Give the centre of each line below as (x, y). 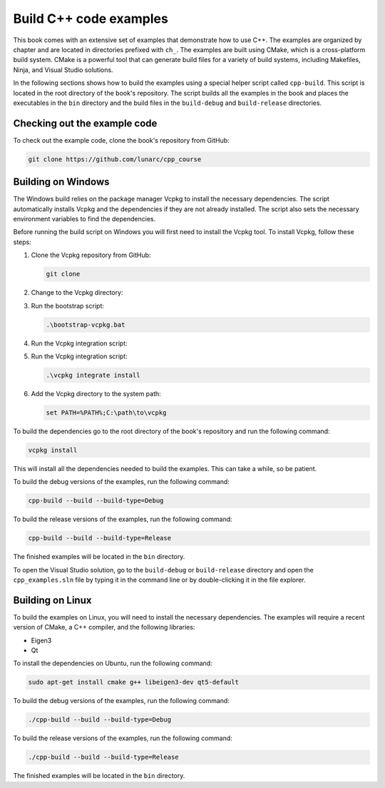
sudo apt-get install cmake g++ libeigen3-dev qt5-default (133, 682)
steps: (22, 242)
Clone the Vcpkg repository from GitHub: (91, 255)
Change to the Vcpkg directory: (77, 293)
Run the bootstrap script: (68, 305)
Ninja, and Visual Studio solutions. (63, 70)
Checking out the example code (85, 123)
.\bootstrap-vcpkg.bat (86, 324)
